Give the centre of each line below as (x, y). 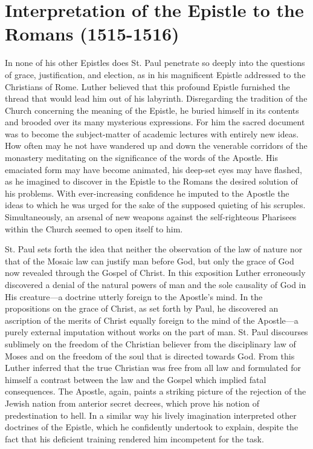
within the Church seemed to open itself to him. (94, 228)
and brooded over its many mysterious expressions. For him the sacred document (155, 122)
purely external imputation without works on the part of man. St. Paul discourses (156, 332)
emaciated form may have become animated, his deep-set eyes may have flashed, (153, 169)
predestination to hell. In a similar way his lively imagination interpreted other (151, 415)
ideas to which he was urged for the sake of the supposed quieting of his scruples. (155, 205)
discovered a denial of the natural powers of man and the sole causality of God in (156, 284)
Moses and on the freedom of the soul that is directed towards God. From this (150, 356)
